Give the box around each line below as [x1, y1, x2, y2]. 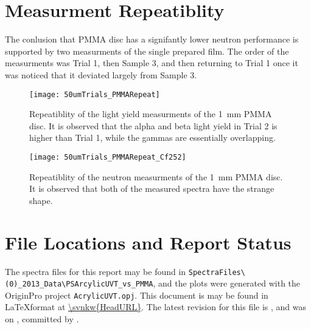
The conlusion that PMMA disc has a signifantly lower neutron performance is [5, 33, 299, 46]
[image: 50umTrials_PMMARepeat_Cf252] [29, 152, 186, 161]
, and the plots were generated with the [153, 277, 301, 290]
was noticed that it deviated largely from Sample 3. [5, 68, 197, 81]
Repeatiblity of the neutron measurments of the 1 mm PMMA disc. [29, 170, 283, 183]
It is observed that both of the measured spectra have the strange [29, 182, 274, 195]
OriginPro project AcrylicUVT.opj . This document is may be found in [5, 288, 268, 301]
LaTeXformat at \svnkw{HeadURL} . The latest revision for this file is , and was [5, 300, 307, 313]
